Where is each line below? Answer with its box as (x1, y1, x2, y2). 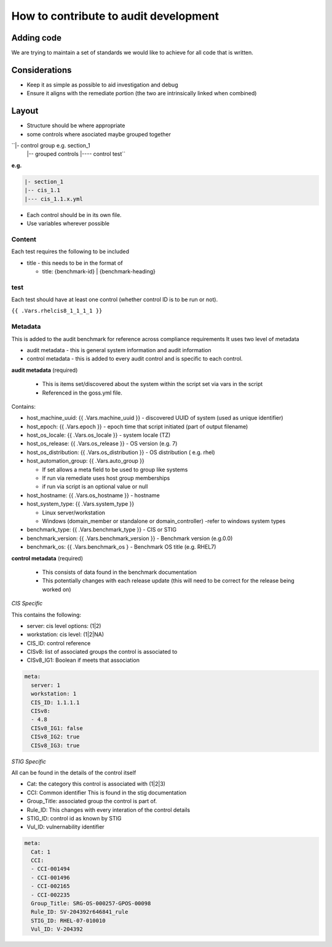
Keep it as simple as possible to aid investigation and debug (26, 81, 178, 88)
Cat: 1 (31, 848, 51, 855)
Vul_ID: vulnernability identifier (26, 823, 105, 831)
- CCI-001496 (31, 874, 70, 881)
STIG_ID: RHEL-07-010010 (31, 917, 106, 924)
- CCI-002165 (31, 882, 70, 890)
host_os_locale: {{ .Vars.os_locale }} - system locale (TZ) (26, 431, 171, 439)
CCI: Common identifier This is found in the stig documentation (26, 788, 187, 796)
